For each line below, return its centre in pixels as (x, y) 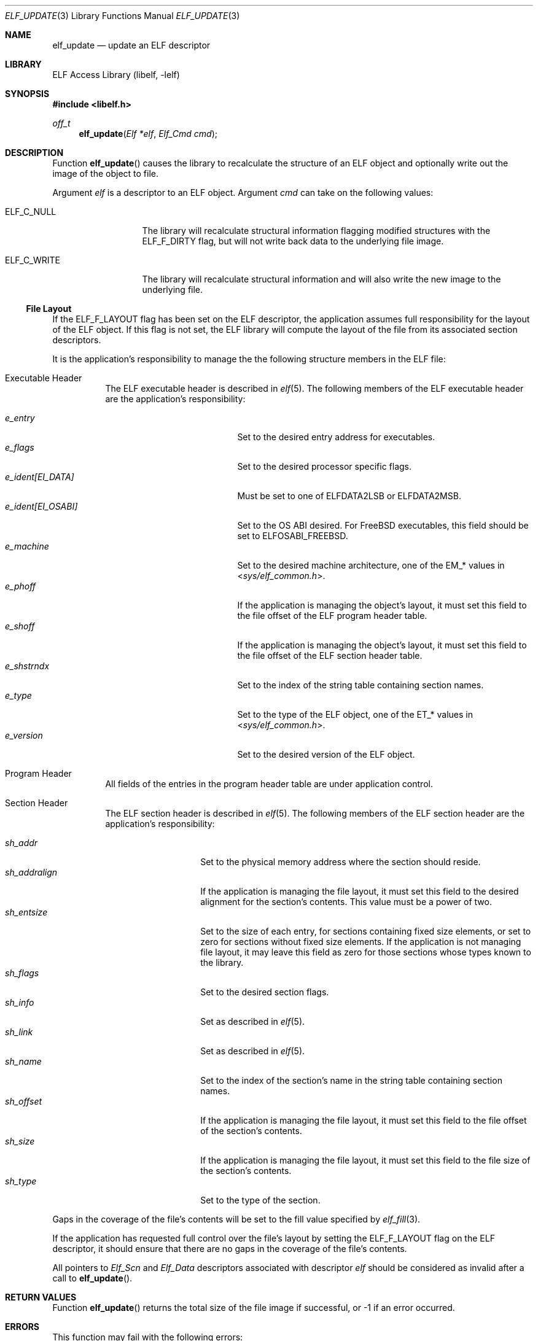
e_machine (27, 546)
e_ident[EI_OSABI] (41, 506)
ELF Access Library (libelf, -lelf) (116, 75)
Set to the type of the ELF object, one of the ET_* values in (355, 714)
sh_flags (22, 973)
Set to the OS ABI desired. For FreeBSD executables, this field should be (383, 525)
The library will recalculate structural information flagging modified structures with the (316, 231)
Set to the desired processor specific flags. (325, 466)
